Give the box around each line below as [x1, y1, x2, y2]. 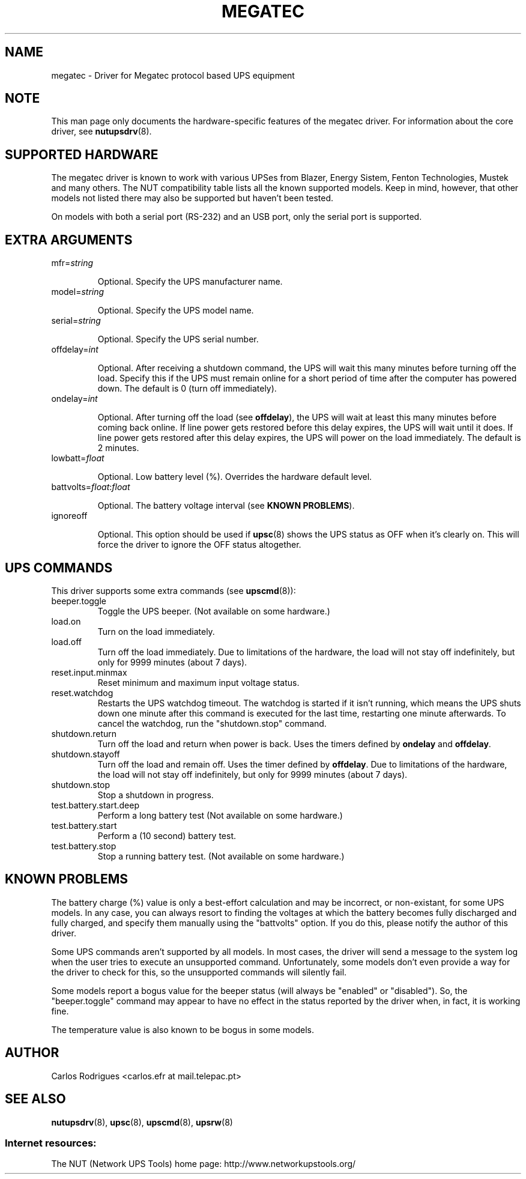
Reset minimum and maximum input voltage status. [97, 677, 300, 688]
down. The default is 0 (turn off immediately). [97, 383, 277, 394]
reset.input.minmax [51, 667, 127, 677]
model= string [51, 286, 104, 297]
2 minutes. [97, 443, 139, 453]
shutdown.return [51, 728, 117, 739]
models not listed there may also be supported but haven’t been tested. [51, 193, 334, 204]
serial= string [51, 315, 101, 326]
